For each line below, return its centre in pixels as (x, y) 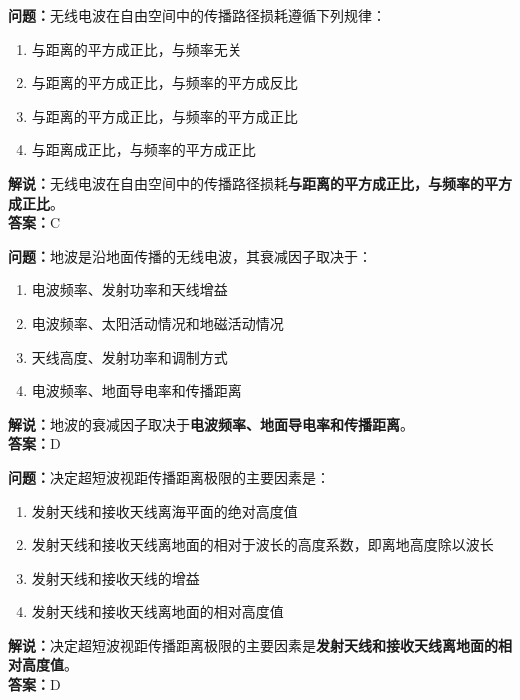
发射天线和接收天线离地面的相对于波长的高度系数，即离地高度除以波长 (262, 544)
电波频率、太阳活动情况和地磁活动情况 (157, 322)
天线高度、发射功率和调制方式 (129, 356)
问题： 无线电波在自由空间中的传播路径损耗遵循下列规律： (197, 15)
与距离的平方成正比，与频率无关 (136, 48)
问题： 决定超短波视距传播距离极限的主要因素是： (169, 476)
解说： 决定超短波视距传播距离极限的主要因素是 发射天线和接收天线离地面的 (253, 644)
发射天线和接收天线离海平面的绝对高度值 (164, 510)
